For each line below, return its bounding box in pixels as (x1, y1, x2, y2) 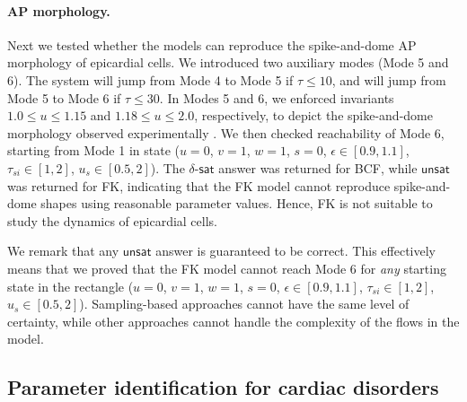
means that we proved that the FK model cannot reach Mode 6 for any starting (7, 258, 446, 277)
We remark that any (7, 241, 119, 260)
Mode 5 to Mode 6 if (7, 88, 121, 107)
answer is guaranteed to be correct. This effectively (155, 241, 436, 260)
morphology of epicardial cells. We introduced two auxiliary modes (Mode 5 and (7, 53, 449, 72)
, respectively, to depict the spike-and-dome (194, 106, 433, 125)
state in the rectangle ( (7, 276, 134, 295)
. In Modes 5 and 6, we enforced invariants (159, 88, 394, 107)
